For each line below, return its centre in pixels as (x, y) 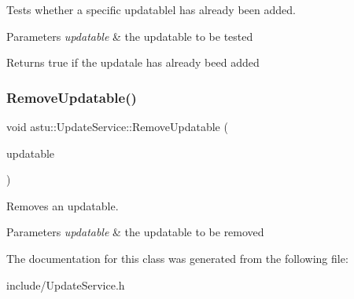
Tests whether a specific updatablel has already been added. (151, 9)
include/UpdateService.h (66, 284)
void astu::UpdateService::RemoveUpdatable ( (117, 126)
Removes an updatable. (63, 205)
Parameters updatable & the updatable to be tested (130, 36)
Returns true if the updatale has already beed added (133, 62)
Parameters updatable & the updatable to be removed (135, 232)
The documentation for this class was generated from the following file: (177, 258)
